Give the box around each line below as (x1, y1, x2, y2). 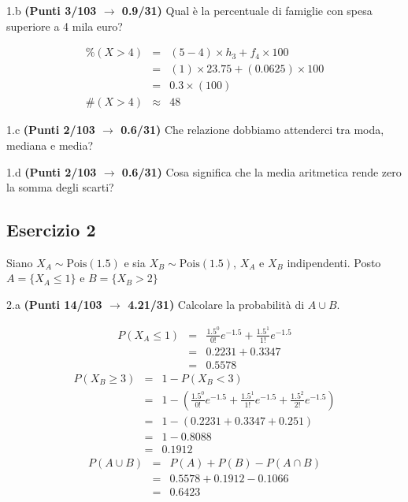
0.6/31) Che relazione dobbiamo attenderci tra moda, (121, 121, 384, 138)
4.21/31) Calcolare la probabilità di (128, 296, 305, 313)
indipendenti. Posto (287, 254, 381, 270)
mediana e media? (6, 136, 94, 153)
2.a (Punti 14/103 (6, 296, 102, 313)
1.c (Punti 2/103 (6, 121, 95, 138)
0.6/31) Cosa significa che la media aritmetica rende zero (121, 163, 402, 180)
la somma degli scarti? (6, 179, 114, 195)
